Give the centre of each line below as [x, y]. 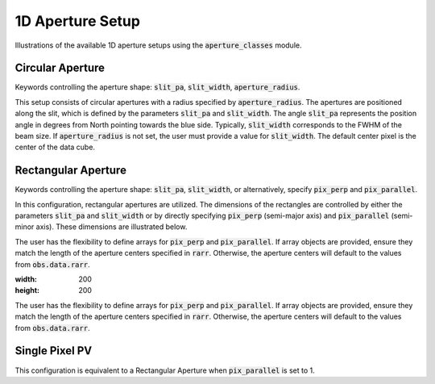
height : [27, 290]
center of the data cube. [55, 147]
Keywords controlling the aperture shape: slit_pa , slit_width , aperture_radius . [157, 87]
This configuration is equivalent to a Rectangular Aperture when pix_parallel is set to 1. [165, 370]
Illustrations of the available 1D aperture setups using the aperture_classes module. [158, 45]
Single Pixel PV [54, 351]
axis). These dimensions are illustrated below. [112, 227]
